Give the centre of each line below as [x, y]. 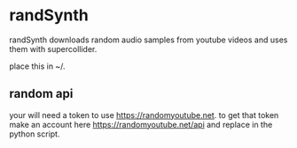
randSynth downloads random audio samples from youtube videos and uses [148, 40]
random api [41, 94]
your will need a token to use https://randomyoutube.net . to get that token [144, 115]
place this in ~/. [37, 66]
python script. [35, 134]
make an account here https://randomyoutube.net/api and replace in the [141, 124]
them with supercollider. [53, 48]
